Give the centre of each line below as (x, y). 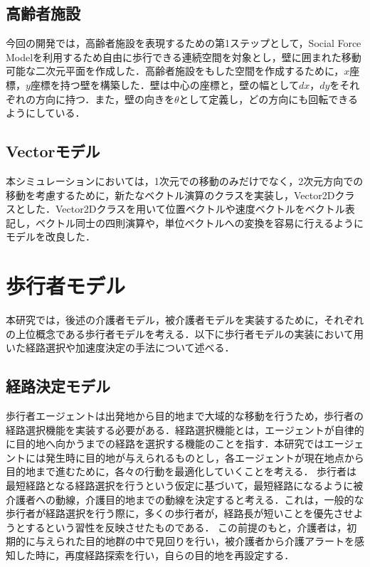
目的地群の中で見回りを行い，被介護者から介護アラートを (220, 541)
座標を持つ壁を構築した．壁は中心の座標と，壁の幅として (164, 84)
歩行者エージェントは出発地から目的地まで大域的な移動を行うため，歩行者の (185, 416)
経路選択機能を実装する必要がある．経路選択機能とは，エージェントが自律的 (185, 429)
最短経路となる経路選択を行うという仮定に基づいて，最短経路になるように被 (185, 486)
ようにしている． (46, 113)
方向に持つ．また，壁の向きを (105, 99)
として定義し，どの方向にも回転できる (268, 99)
